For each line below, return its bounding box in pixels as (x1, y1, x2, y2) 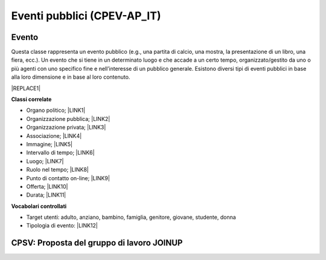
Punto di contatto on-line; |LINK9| (26, 174, 110, 181)
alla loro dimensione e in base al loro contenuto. (11, 73, 130, 81)
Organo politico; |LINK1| (26, 106, 86, 114)
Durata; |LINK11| (26, 191, 66, 199)
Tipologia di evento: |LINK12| (26, 222, 98, 229)
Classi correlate (11, 96, 52, 103)
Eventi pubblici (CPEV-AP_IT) (11, 9, 161, 22)
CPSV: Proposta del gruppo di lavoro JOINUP (11, 238, 183, 248)
